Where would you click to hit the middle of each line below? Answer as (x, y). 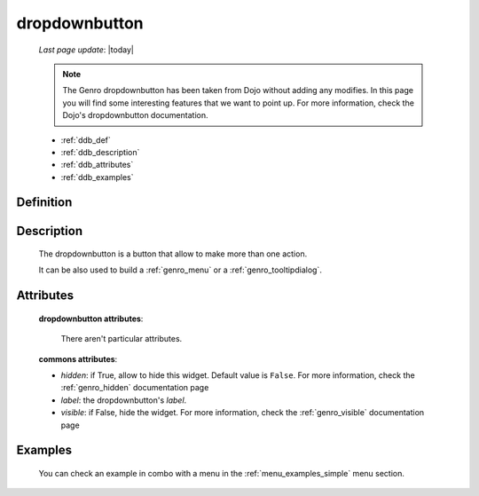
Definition (44, 203)
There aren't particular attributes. (122, 339)
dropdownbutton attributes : (91, 319)
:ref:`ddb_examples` (97, 177)
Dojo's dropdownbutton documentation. (135, 115)
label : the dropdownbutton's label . (124, 400)
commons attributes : (78, 358)
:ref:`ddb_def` (86, 140)
